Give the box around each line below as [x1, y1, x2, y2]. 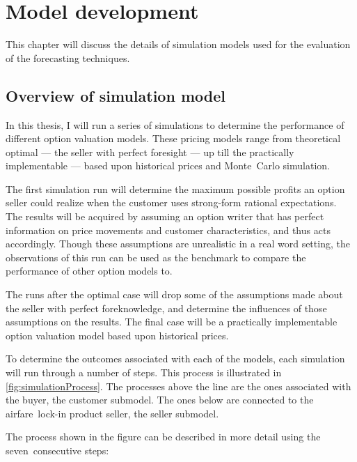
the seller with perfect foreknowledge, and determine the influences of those [6, 300, 327, 315]
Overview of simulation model [6, 84, 225, 106]
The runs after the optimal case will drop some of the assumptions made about [6, 287, 343, 302]
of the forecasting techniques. [6, 50, 130, 65]
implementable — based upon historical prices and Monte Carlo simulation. [6, 158, 330, 173]
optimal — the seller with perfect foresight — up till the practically [6, 144, 294, 159]
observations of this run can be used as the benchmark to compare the [6, 249, 306, 264]
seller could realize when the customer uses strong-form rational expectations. [6, 195, 337, 210]
